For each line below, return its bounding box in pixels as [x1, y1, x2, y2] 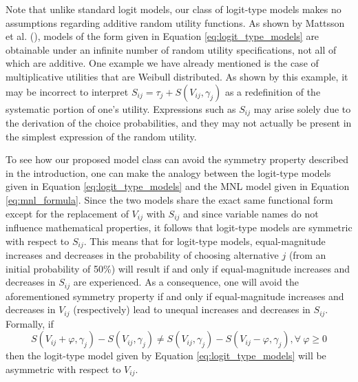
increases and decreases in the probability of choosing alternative [6, 248, 279, 262]
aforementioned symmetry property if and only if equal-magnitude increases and [6, 288, 344, 303]
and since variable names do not [183, 206, 319, 220]
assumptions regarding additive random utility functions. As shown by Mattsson [6, 15, 345, 30]
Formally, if [6, 316, 54, 330]
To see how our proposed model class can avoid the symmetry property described [6, 152, 349, 167]
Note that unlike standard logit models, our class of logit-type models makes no [6, 2, 341, 16]
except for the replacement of [6, 206, 129, 220]
